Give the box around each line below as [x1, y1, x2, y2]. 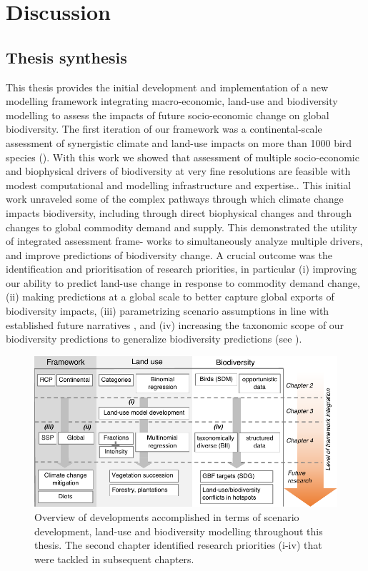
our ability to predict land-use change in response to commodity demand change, [6, 275, 360, 290]
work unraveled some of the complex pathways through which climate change [6, 191, 344, 206]
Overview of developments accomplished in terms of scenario [34, 509, 299, 524]
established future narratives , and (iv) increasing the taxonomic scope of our [6, 317, 344, 332]
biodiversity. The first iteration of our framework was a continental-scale [6, 121, 322, 136]
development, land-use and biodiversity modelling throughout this [34, 523, 323, 538]
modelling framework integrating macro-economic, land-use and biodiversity [6, 94, 338, 108]
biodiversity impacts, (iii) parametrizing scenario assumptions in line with [6, 303, 329, 318]
